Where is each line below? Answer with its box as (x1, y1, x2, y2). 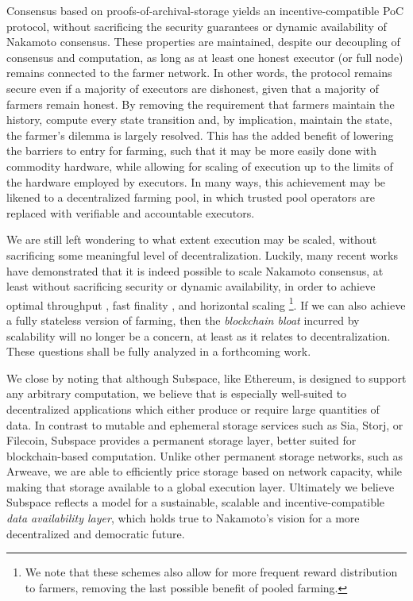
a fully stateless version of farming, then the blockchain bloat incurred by (6, 311, 360, 328)
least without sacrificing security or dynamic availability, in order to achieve (6, 278, 376, 295)
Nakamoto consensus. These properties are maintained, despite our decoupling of (6, 33, 400, 50)
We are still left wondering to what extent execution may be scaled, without (6, 231, 377, 248)
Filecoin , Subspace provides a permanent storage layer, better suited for (6, 432, 357, 449)
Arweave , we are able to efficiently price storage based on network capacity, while (6, 463, 403, 480)
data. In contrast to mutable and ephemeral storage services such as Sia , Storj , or (6, 416, 403, 433)
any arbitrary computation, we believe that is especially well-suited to (6, 385, 347, 402)
